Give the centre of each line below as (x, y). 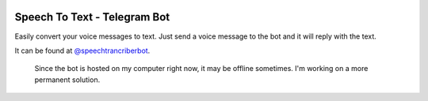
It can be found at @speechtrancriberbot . (82, 50)
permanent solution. (67, 80)
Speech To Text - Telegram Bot (92, 17)
